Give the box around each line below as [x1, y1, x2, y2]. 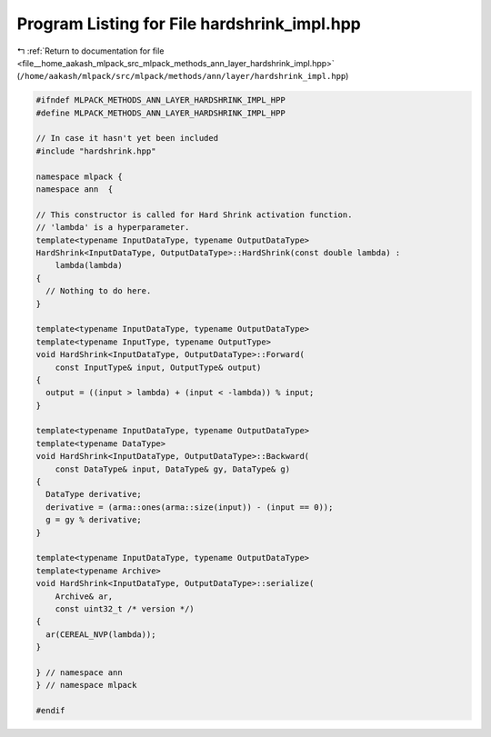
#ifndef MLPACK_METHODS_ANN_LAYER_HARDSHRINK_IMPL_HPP [35, 95, 286, 105]
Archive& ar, [55, 591, 114, 602]
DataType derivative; [45, 489, 143, 500]
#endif [35, 705, 65, 716]
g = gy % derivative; [45, 514, 143, 525]
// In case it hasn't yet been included [35, 133, 218, 144]
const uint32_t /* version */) [55, 603, 195, 613]
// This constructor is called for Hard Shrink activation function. [35, 209, 353, 220]
